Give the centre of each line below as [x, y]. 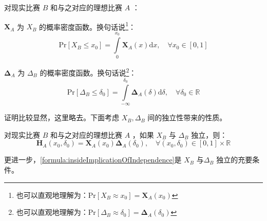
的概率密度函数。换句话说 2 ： [88, 72]
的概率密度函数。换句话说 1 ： [87, 26]
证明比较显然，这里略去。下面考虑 [62, 117]
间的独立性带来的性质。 [187, 117]
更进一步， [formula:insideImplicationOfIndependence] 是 [93, 160]
